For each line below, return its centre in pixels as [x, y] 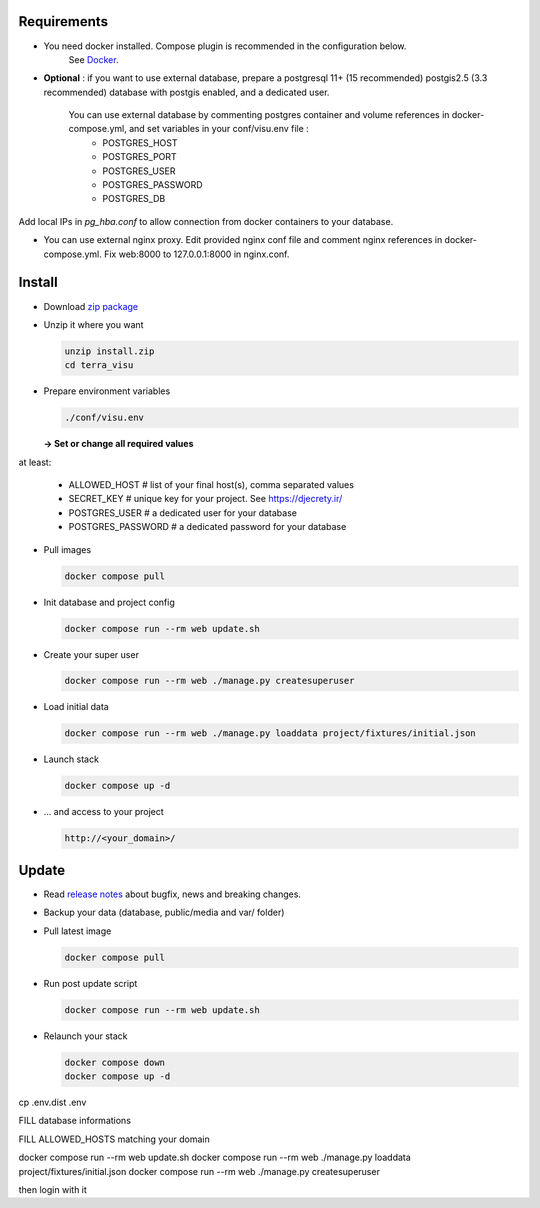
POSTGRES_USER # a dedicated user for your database [182, 512]
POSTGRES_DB [134, 199]
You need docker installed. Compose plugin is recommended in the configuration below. [225, 46]
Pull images [67, 549]
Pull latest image [77, 931]
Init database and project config [109, 602]
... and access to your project [103, 812]
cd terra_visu [99, 365]
